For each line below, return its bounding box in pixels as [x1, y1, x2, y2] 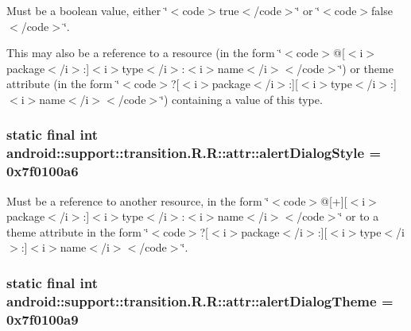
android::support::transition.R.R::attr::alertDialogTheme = [6, 291, 394, 310]
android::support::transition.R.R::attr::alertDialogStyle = [6, 143, 382, 163]
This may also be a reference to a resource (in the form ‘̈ [6, 44, 282, 61]
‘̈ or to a [339, 208, 379, 225]
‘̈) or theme [339, 60, 394, 76]
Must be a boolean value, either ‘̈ [6, 2, 168, 18]
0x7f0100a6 [6, 161, 79, 181]
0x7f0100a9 [6, 309, 79, 329]
